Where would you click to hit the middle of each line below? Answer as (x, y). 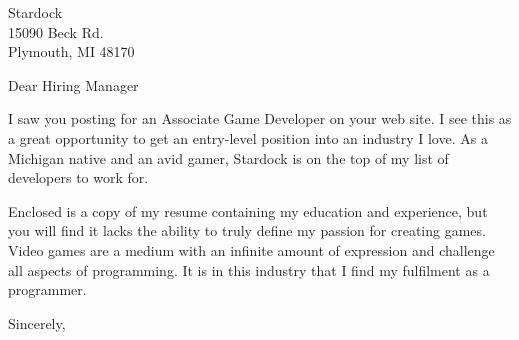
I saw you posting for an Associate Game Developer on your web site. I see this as (260, 118)
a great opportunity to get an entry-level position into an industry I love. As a (248, 137)
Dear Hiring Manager (73, 84)
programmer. (47, 289)
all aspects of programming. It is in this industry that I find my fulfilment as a (249, 269)
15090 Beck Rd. (56, 31)
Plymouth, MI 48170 (71, 51)
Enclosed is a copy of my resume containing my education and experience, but (248, 210)
